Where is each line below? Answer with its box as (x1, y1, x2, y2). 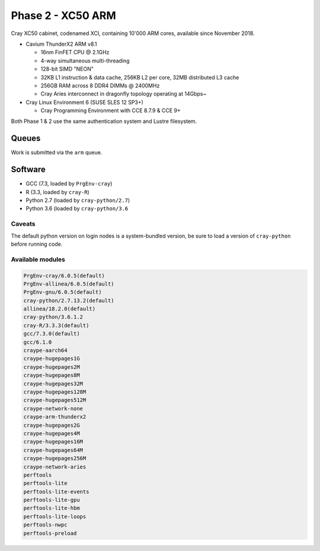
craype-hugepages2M (23, 363, 80, 370)
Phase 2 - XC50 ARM (11, 9, 117, 22)
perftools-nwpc (23, 521, 68, 528)
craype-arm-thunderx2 (23, 413, 87, 420)
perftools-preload (23, 530, 77, 537)
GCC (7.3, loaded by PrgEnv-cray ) (25, 180, 113, 187)
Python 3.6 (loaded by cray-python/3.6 (25, 205, 129, 212)
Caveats (11, 220, 36, 228)
